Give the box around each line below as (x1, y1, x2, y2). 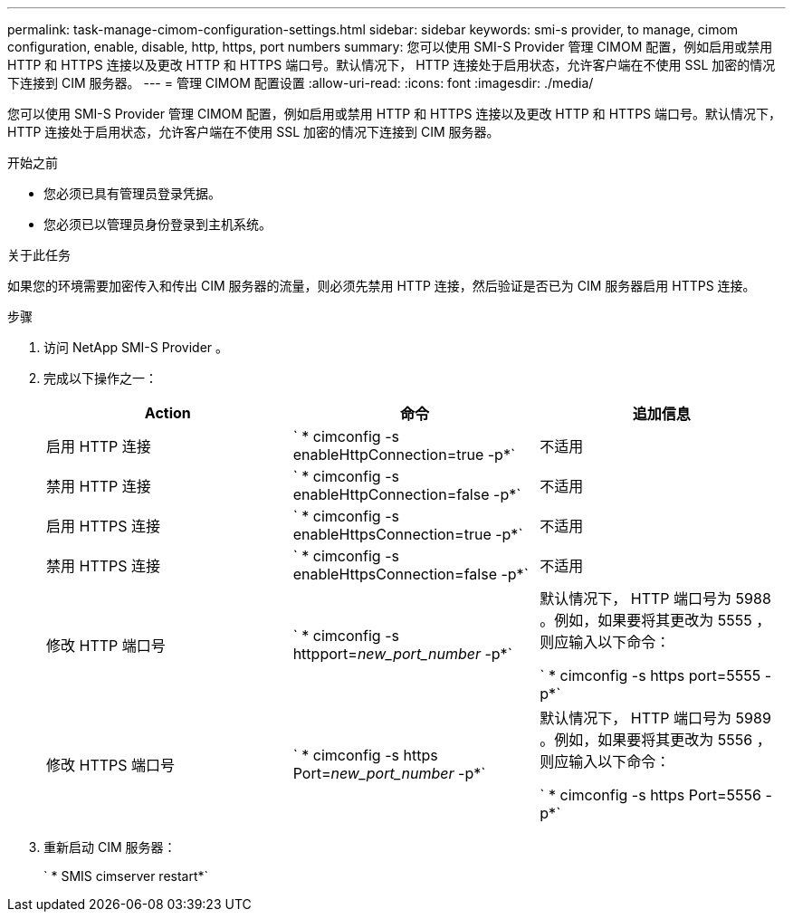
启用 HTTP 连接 (46, 437, 151, 455)
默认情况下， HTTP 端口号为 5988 (540, 589, 771, 608)
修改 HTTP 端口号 (46, 637, 166, 655)
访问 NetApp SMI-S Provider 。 (43, 340, 229, 355)
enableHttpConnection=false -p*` (292, 485, 521, 503)
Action (144, 404, 191, 422)
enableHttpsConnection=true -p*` (292, 525, 523, 543)
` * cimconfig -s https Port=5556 (540, 786, 762, 804)
